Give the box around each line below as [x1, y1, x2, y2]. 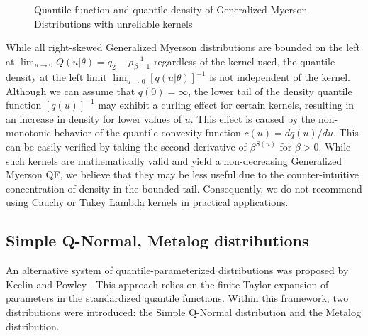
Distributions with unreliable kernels [34, 16, 193, 31]
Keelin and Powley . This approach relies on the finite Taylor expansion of [6, 276, 329, 291]
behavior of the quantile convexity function [54, 125, 241, 140]
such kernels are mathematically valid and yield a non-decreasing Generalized [6, 153, 342, 168]
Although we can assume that [6, 83, 135, 98]
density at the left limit [6, 70, 107, 85]
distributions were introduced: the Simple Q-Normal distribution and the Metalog [6, 305, 361, 320]
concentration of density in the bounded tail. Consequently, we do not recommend [6, 180, 362, 195]
